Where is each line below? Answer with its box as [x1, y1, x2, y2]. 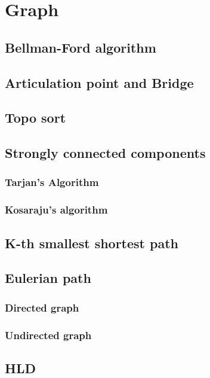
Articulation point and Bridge [5, 73, 194, 92]
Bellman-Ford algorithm [5, 38, 156, 56]
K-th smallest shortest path [5, 233, 178, 252]
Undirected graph [5, 327, 92, 342]
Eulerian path [5, 269, 91, 287]
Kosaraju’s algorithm [5, 202, 108, 217]
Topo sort [5, 108, 66, 127]
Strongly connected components [5, 144, 206, 162]
